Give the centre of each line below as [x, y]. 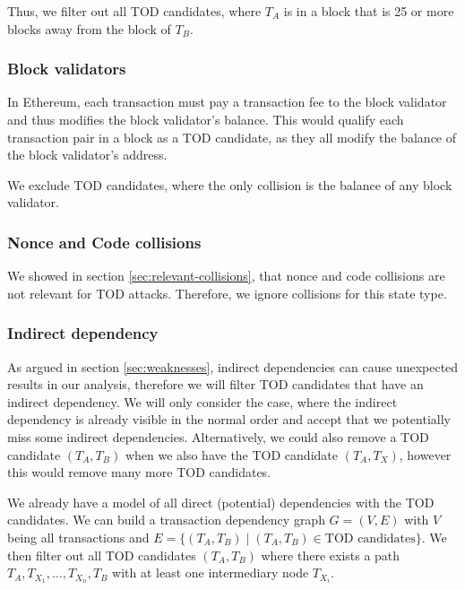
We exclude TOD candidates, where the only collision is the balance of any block [230, 184]
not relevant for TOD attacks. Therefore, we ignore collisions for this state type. [227, 293]
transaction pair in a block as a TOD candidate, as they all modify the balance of [232, 137]
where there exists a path [331, 555]
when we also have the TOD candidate [231, 454]
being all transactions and [78, 537]
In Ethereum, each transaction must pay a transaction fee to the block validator [227, 102]
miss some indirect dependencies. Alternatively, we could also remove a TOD [218, 436]
